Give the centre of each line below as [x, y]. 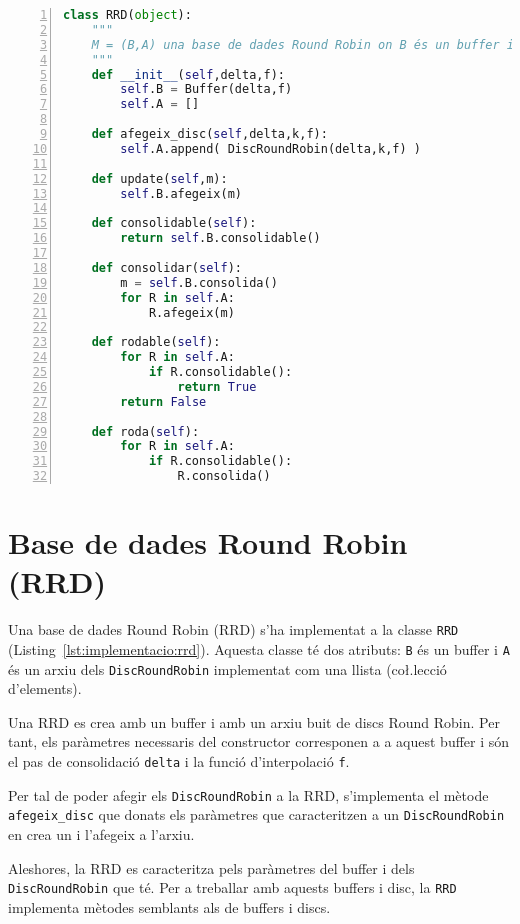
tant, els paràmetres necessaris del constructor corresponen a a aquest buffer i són [259, 741]
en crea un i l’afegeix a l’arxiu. [101, 834]
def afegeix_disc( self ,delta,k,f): [209, 134]
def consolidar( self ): [166, 267]
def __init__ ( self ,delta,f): [188, 74]
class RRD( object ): [127, 15]
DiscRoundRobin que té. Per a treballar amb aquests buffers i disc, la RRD [232, 887]
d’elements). [45, 688]
